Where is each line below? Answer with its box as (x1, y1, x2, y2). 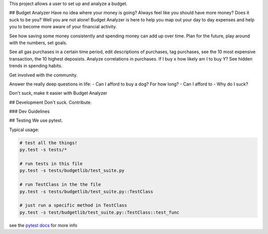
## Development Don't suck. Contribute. (9, 99, 92, 105)
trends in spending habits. (9, 63, 63, 69)
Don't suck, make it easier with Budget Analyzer (9, 90, 108, 96)
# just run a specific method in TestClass (19, 203, 128, 208)
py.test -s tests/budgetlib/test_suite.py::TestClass (19, 189, 153, 194)
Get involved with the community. (9, 72, 78, 78)
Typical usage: (9, 127, 39, 133)
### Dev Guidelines (9, 108, 50, 114)
